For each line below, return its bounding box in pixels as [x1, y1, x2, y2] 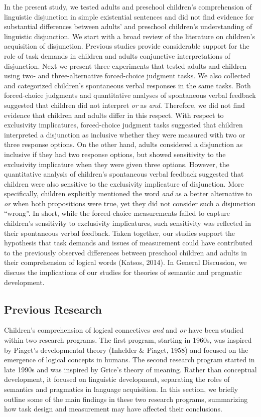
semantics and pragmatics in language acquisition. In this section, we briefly [4, 383, 238, 394]
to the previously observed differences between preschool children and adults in [4, 247, 247, 257]
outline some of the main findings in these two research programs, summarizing [4, 393, 248, 404]
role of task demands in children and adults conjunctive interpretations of [4, 50, 230, 61]
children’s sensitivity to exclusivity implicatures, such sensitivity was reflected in [4, 218, 251, 228]
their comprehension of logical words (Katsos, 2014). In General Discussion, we [4, 257, 247, 267]
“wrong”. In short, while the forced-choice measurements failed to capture [4, 208, 230, 218]
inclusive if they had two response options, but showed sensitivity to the [4, 149, 226, 159]
